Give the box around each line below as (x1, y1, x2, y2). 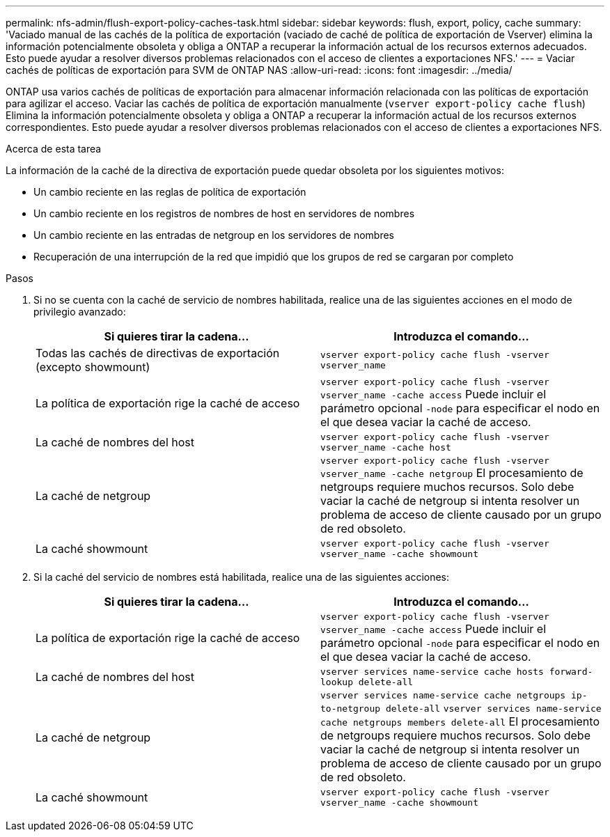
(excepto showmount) (36, 360, 150, 374)
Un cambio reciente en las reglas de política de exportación (33, 186, 306, 198)
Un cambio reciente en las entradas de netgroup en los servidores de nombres (33, 229, 394, 241)
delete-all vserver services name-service (385, 703, 602, 714)
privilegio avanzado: (33, 306, 126, 318)
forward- (549, 666, 593, 677)
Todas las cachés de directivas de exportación (36, 346, 280, 360)
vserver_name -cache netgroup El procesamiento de (320, 466, 584, 480)
